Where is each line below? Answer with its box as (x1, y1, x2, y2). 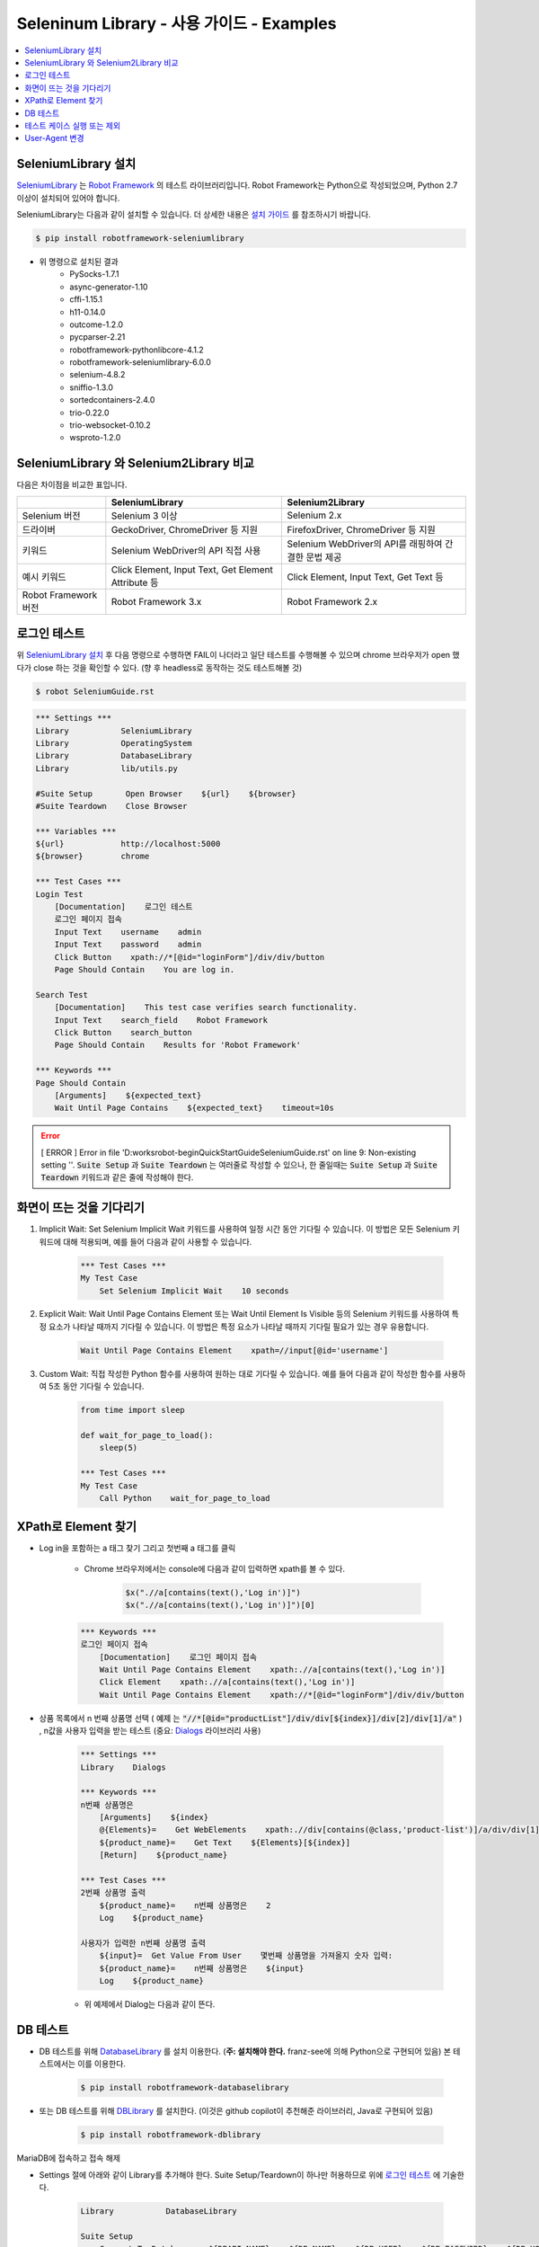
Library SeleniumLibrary (35, 725, 192, 736)
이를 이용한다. (77, 2058, 126, 2069)
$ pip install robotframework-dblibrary (80, 2130, 261, 2140)
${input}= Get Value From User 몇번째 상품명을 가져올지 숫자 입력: (99, 1950, 393, 1961)
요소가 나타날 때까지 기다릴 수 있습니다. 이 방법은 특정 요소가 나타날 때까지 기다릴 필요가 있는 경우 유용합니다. (48, 1321, 429, 1332)
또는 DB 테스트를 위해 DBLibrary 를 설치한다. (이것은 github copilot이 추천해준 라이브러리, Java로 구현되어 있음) (39, 2106, 434, 2117)
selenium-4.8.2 (69, 369, 126, 380)
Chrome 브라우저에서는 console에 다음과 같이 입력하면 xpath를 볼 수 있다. (84, 1563, 346, 1574)
